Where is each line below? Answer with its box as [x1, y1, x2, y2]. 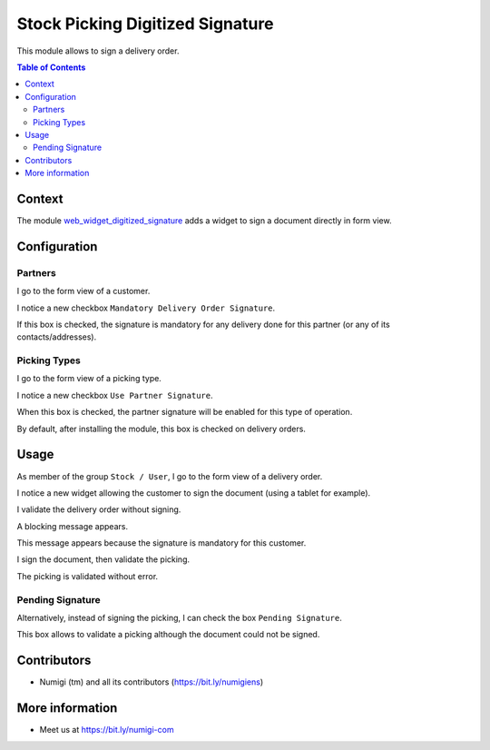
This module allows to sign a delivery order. [16, 45, 180, 56]
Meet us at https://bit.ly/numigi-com [39, 725, 174, 735]
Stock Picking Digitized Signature [16, 14, 274, 34]
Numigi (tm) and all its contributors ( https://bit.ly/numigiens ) [39, 676, 264, 687]
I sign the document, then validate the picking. [16, 554, 191, 565]
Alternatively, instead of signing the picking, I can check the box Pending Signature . [16, 613, 342, 623]
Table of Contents [16, 62, 86, 73]
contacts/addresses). [16, 331, 97, 342]
